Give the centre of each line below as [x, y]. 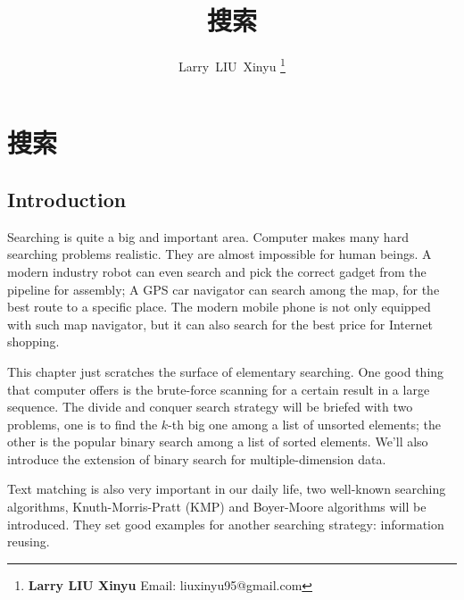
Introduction [67, 199]
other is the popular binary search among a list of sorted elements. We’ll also [218, 442]
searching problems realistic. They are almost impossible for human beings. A [220, 254]
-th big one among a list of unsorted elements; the [305, 424]
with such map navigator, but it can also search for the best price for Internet [220, 324]
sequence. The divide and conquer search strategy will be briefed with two [210, 407]
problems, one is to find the [83, 424]
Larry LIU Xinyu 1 [232, 65]
